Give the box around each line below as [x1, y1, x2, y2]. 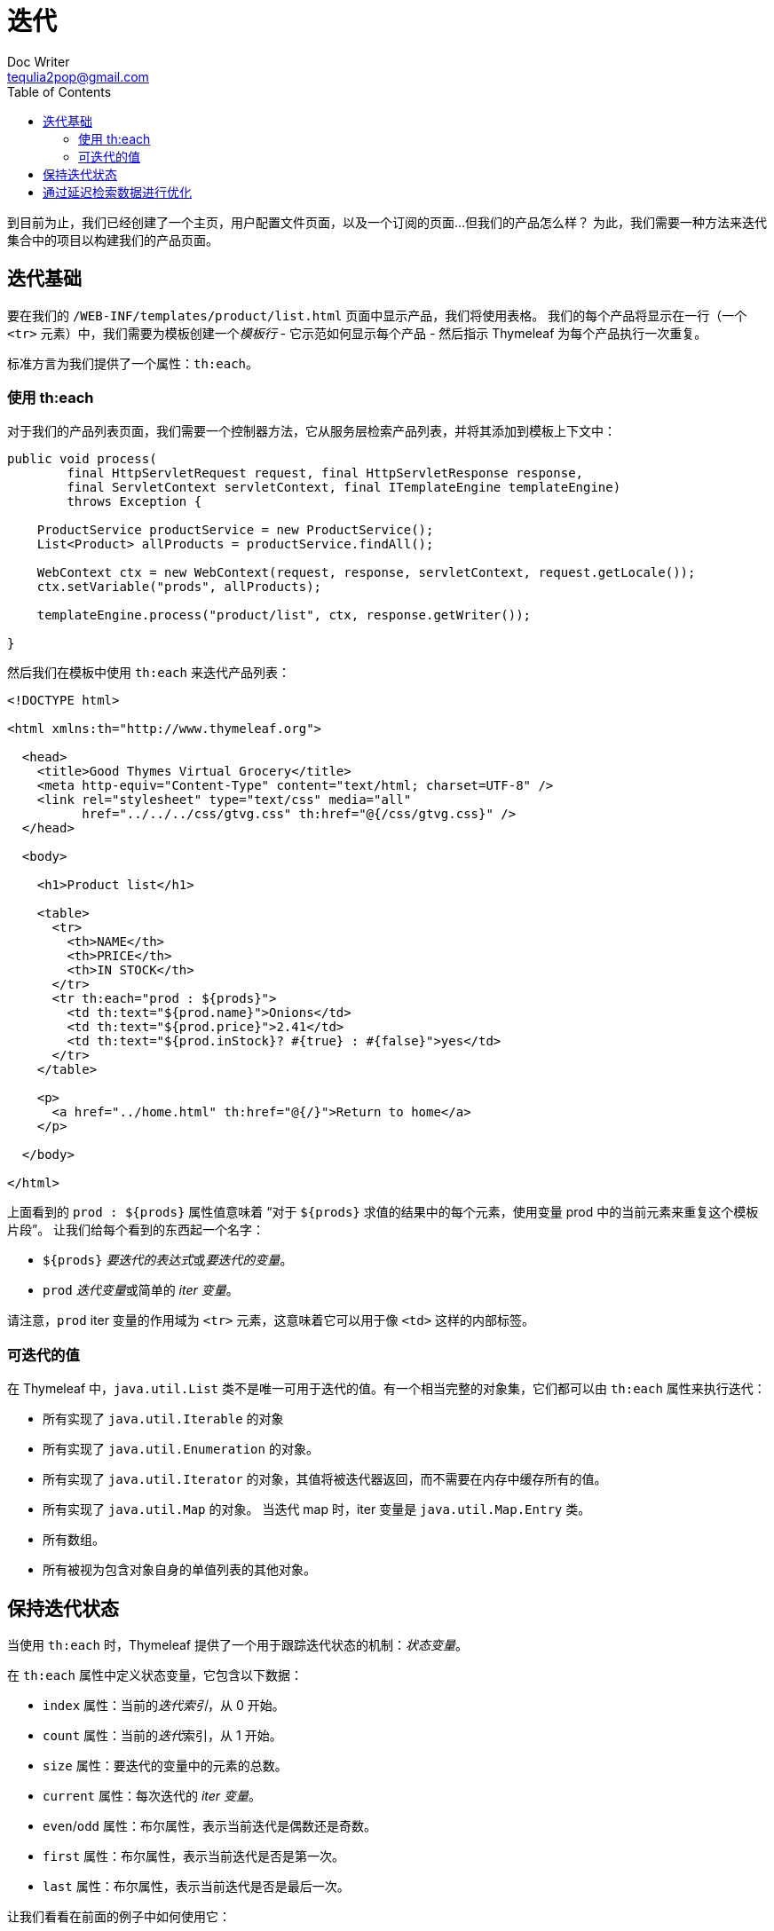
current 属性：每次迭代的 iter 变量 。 [43, 1787, 262, 1803]
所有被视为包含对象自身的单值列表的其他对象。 [43, 1562, 316, 1578]
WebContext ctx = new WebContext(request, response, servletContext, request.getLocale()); [36, 565, 696, 580]
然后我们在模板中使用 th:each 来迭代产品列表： [7, 665, 290, 681]
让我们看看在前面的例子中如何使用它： [7, 1908, 231, 1924]
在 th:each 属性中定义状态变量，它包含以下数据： [7, 1667, 303, 1683]
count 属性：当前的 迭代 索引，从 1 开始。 [43, 1727, 282, 1743]
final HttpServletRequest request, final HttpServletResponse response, [67, 466, 584, 481]
